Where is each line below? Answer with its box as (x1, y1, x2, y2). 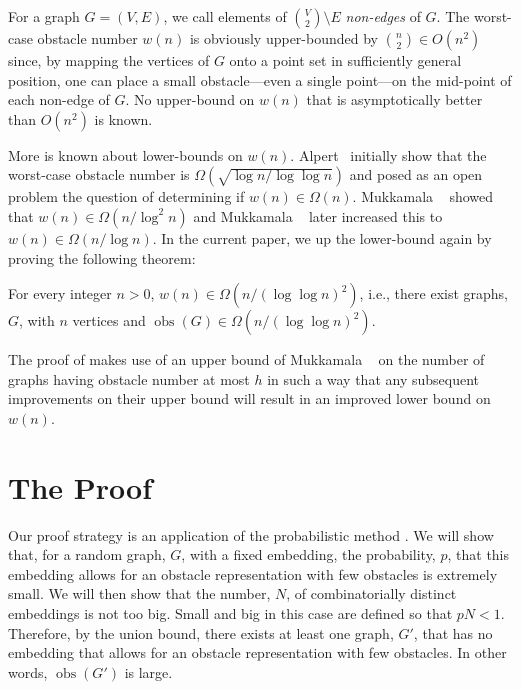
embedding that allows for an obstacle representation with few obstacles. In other (8, 642, 507, 663)
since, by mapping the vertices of (8, 50, 210, 70)
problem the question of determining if (8, 186, 245, 207)
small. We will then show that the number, (8, 583, 271, 604)
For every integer (8, 283, 112, 304)
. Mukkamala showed (352, 186, 494, 207)
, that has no (413, 622, 493, 643)
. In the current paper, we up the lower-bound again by (152, 227, 492, 248)
